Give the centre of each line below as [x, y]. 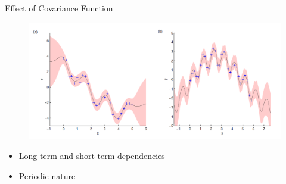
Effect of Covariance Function [59, 8]
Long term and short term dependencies [92, 156]
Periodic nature [47, 175]
